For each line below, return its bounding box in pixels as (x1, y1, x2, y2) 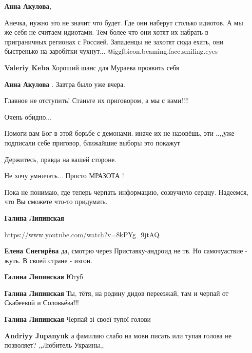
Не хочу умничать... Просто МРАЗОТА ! (4, 170, 124, 181)
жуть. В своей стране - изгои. (4, 255, 93, 265)
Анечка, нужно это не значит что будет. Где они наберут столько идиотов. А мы (4, 17, 243, 27)
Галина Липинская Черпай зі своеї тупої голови (4, 314, 151, 324)
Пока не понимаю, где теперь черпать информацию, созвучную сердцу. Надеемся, (4, 187, 249, 197)
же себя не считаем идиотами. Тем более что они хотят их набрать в (4, 27, 209, 37)
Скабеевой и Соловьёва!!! (4, 297, 79, 308)
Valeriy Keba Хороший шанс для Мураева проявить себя (4, 62, 179, 72)
